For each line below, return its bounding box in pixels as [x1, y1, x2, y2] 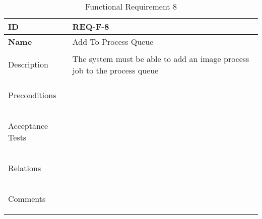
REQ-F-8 [72, 21, 109, 32]
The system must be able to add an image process [72, 52, 249, 64]
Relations [8, 162, 41, 174]
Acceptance [8, 120, 48, 131]
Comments [8, 193, 46, 204]
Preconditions [8, 89, 56, 101]
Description [8, 58, 48, 70]
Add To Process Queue [72, 36, 154, 47]
